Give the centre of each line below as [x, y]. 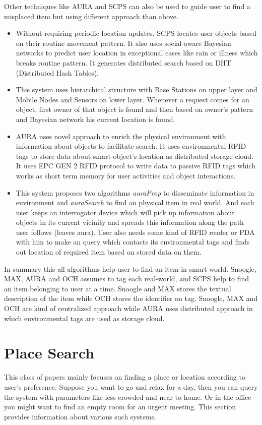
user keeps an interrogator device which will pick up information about [125, 212]
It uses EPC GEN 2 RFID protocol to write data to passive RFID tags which [136, 166]
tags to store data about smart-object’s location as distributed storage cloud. [135, 156]
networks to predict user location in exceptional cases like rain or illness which [137, 53]
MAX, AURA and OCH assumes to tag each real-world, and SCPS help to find [127, 279]
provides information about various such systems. [80, 416]
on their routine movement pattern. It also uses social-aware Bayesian [123, 43]
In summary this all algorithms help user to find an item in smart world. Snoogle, [130, 268]
